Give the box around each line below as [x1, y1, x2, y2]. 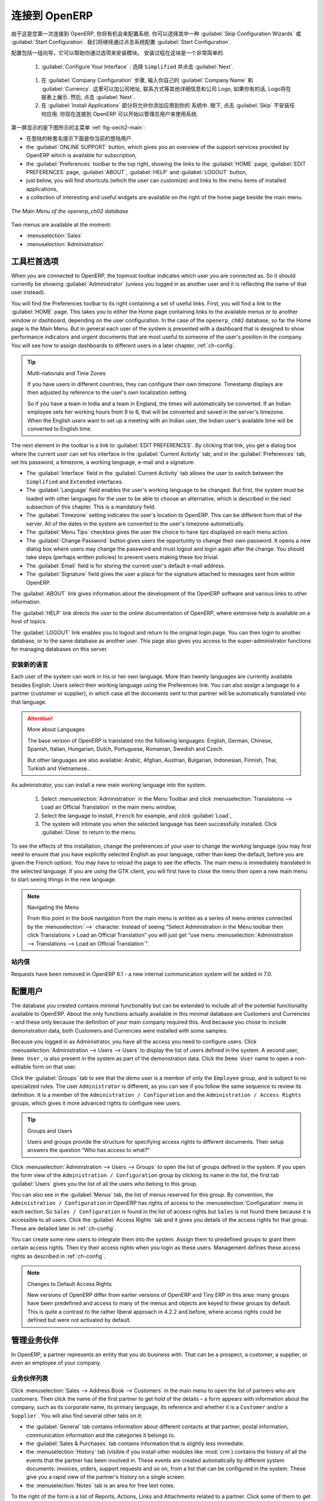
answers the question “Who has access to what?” [27, 1147, 150, 1154]
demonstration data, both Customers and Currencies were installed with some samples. [11, 1027, 228, 1034]
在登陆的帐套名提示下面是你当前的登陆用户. [26, 135, 133, 142]
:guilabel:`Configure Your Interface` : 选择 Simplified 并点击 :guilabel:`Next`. [41, 63, 234, 70]
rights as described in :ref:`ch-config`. [11, 1252, 106, 1260]
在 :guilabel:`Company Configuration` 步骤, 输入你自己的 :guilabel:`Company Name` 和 [41, 77, 253, 84]
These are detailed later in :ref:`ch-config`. [11, 1225, 116, 1232]
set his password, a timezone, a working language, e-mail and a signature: [11, 459, 195, 466]
